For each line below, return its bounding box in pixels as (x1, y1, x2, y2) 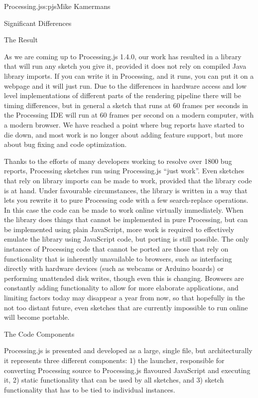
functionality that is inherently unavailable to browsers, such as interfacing (4, 253, 232, 264)
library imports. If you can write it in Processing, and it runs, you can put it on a (4, 70, 254, 81)
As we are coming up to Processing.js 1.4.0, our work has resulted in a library (4, 51, 242, 61)
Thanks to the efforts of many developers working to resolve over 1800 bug (4, 155, 232, 166)
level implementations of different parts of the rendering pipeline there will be (4, 90, 241, 101)
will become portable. (4, 312, 70, 322)
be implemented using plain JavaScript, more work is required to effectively (4, 224, 235, 234)
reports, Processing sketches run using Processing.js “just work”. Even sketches (4, 165, 245, 176)
